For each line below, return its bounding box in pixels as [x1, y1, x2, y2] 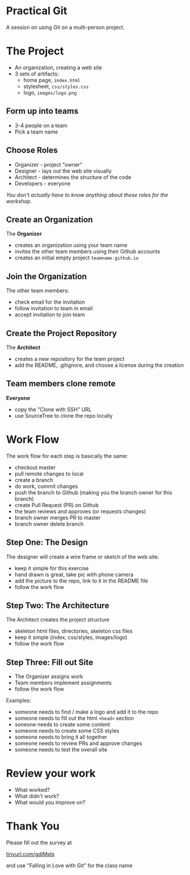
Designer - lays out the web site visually [14, 167, 112, 174]
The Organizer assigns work [14, 673, 84, 680]
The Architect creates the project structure [6, 616, 110, 623]
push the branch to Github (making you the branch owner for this [14, 489, 172, 496]
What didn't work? [14, 793, 59, 800]
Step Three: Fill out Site [6, 657, 94, 667]
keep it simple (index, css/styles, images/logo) [14, 634, 128, 641]
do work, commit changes [14, 483, 78, 490]
